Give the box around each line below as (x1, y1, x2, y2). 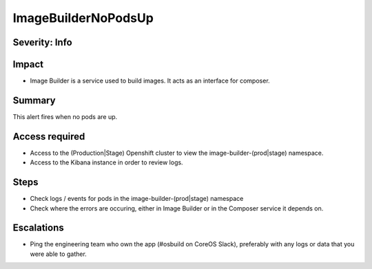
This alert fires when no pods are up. (12, 112, 118, 120)
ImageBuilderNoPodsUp (12, 10, 154, 25)
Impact (12, 58, 44, 70)
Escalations (12, 222, 65, 234)
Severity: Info (12, 36, 72, 48)
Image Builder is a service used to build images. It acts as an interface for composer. (30, 76, 270, 85)
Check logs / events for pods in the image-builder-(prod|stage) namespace (30, 195, 244, 203)
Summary (12, 94, 56, 106)
